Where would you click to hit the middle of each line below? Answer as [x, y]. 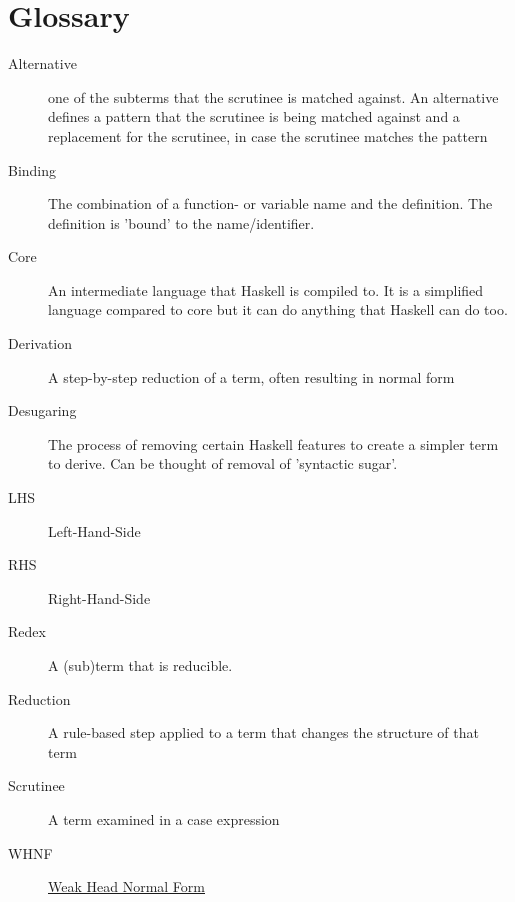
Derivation [40, 343]
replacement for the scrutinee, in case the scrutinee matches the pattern [268, 135]
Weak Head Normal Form [126, 886]
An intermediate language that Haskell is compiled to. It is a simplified [266, 289]
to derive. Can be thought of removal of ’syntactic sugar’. [223, 463]
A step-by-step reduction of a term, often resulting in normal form [251, 376]
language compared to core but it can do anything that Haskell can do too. [278, 309]
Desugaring [42, 410]
